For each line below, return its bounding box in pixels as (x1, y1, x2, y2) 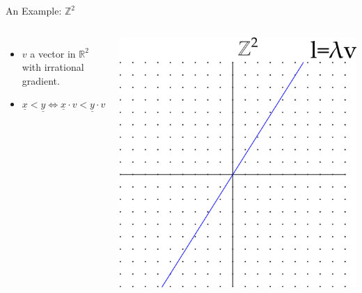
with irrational (22, 60, 84, 74)
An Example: (6, 3, 62, 17)
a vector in (30, 46, 76, 60)
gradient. (22, 73, 60, 87)
